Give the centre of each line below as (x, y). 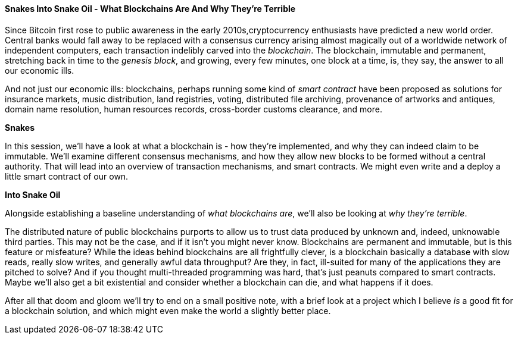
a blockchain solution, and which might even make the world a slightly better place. (168, 310)
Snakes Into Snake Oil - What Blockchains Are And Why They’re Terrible (150, 9)
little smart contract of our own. (67, 176)
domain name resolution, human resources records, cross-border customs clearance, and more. (194, 109)
